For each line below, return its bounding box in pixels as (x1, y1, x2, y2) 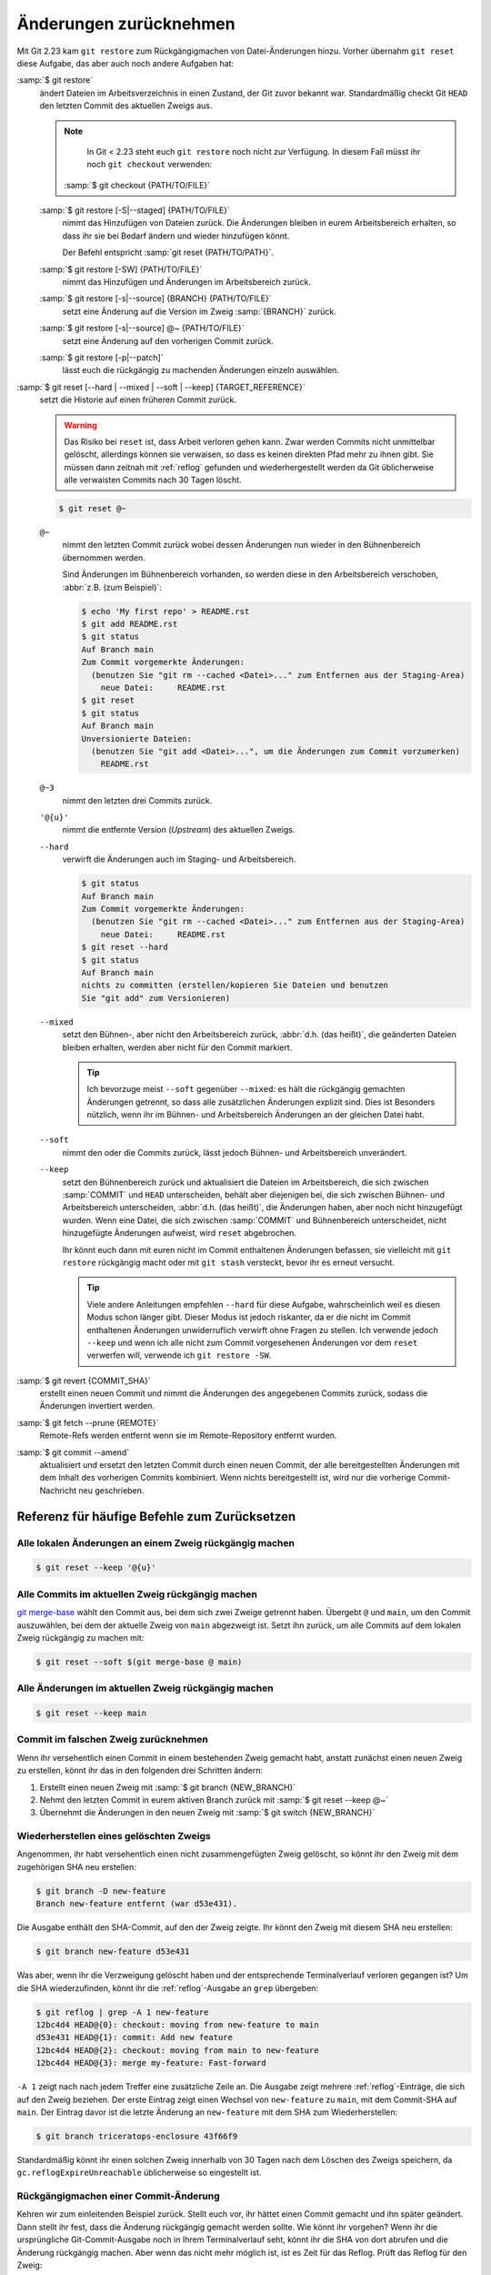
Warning (64, 420, 97, 430)
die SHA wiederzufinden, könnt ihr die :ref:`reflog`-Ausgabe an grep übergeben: (16, 1982, 318, 1993)
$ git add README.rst (81, 619, 178, 629)
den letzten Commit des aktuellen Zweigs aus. (39, 100, 213, 111)
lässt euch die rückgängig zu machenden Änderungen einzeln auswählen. (62, 365, 340, 376)
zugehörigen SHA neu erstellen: (16, 1861, 136, 1872)
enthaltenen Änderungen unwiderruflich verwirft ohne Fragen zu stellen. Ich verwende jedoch (86, 1324, 438, 1335)
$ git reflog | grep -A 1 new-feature (35, 2007, 209, 2017)
